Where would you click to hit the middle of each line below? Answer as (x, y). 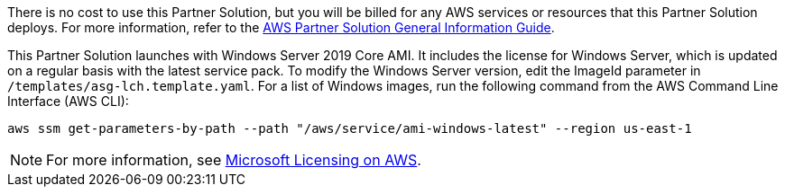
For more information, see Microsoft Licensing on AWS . (234, 160)
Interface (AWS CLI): (68, 101)
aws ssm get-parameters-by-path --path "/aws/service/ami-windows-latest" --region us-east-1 (350, 128)
